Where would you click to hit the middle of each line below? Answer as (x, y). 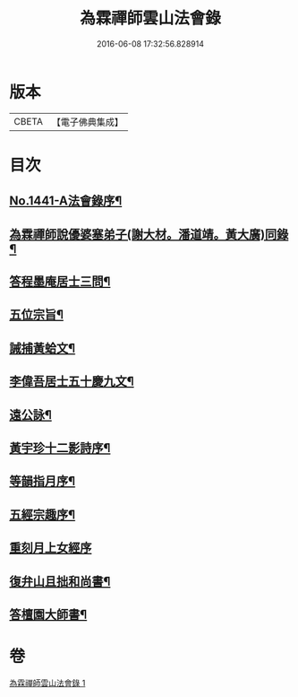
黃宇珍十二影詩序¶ (60, 448)
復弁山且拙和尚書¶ (60, 581)
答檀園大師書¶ (48, 614)
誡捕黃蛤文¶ (43, 348)
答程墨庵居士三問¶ (60, 282)
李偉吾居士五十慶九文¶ (72, 382)
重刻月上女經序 (51, 548)
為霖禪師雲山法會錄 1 (47, 683)
